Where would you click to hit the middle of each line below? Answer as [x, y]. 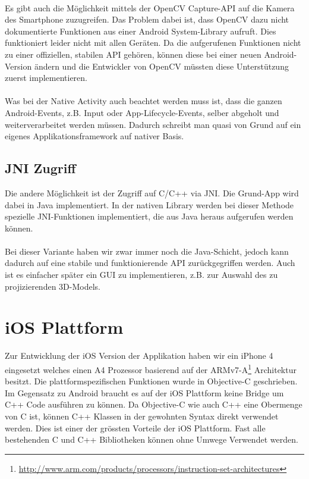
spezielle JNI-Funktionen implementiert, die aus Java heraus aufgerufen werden [149, 216]
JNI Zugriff [40, 168]
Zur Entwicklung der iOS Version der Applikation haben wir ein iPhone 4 [139, 356]
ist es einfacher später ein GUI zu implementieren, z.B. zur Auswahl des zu [141, 275]
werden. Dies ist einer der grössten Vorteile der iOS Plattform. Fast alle [135, 428]
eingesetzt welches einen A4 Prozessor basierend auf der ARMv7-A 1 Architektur [151, 368]
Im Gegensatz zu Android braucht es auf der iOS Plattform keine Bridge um [144, 392]
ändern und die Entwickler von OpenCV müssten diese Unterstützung [161, 66]
